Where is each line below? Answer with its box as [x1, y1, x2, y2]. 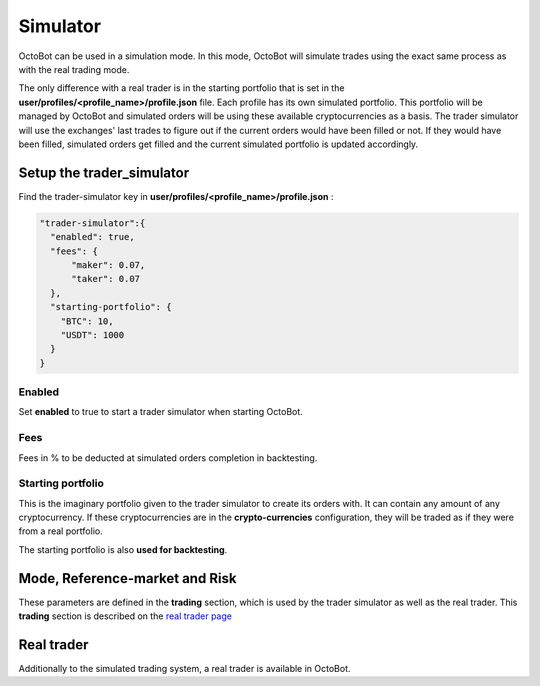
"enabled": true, [50, 231, 135, 243]
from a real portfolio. [18, 525, 104, 537]
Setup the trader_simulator [18, 164, 190, 181]
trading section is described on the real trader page [18, 610, 232, 622]
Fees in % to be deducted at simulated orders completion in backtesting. [18, 451, 318, 464]
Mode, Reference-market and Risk [18, 570, 237, 587]
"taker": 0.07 [71, 273, 140, 285]
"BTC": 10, [60, 315, 114, 327]
